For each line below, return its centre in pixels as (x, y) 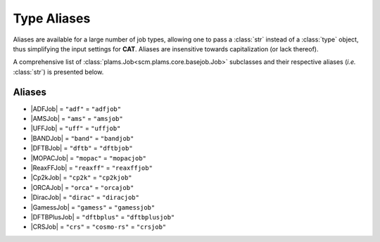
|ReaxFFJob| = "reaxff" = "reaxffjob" (91, 167)
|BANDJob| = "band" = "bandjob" (82, 138)
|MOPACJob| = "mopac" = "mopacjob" (89, 158)
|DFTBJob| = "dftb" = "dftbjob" (82, 148)
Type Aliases (52, 18)
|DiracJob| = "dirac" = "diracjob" (85, 198)
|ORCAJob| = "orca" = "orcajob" (82, 187)
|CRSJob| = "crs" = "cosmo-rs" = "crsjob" (99, 227)
